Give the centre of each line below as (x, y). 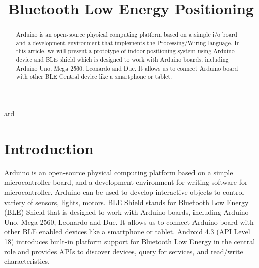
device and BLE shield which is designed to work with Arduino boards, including (122, 60)
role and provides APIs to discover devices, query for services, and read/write (124, 251)
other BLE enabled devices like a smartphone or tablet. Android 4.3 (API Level (127, 231)
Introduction (49, 148)
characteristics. (27, 261)
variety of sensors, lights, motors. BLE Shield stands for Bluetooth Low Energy (126, 202)
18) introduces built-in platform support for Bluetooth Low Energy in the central (130, 241)
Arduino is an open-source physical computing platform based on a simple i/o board (126, 35)
